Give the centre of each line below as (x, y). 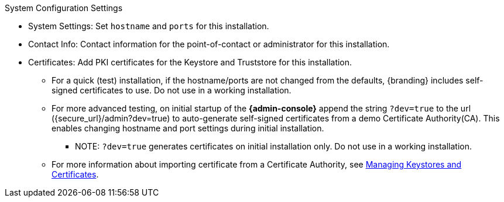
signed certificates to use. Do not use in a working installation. (172, 90)
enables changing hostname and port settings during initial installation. (188, 128)
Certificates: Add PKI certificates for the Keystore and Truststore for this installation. (190, 62)
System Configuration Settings (64, 8)
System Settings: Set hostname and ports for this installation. (149, 26)
